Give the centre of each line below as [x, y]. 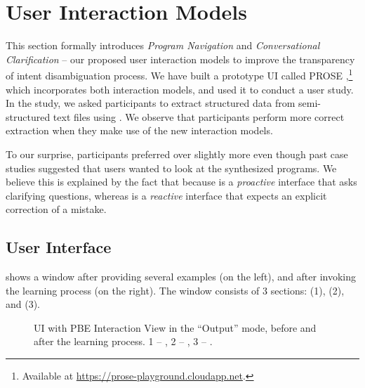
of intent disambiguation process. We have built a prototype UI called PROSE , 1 [179, 74]
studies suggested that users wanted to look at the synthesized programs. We [171, 168]
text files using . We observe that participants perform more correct [199, 116]
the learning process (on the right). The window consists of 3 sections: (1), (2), [175, 290]
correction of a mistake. [56, 209]
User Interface [59, 247]
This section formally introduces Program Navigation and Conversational [163, 45]
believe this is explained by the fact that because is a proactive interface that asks [181, 182]
